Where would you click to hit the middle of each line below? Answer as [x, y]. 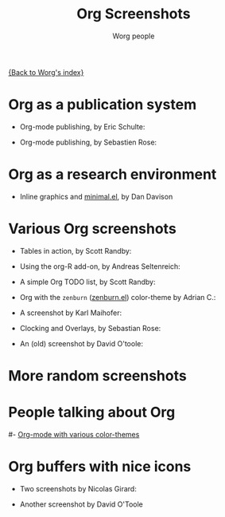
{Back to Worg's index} [46, 72]
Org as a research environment [112, 174]
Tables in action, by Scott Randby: [76, 251]
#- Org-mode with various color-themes [74, 434]
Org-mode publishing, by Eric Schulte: [82, 126]
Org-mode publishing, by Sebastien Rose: [88, 142]
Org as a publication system [103, 105]
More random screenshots [97, 375]
